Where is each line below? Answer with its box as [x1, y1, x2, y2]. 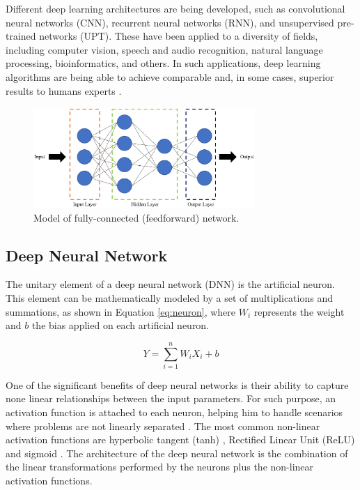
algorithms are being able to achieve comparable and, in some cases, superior [6, 69, 334, 84]
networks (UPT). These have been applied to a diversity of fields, [39, 29, 318, 43]
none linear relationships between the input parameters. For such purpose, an [6, 391, 336, 406]
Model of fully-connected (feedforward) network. [33, 210, 240, 224]
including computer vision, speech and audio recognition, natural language [6, 42, 323, 56]
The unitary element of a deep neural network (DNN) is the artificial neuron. [6, 277, 335, 291]
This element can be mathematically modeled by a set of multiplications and [6, 290, 333, 305]
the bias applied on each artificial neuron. [31, 318, 210, 332]
